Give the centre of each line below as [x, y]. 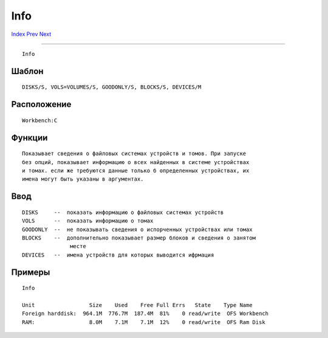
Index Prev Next [31, 34]
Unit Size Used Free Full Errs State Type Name [137, 305]
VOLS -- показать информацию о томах [88, 221]
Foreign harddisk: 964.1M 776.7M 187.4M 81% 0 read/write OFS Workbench [145, 314]
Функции [29, 138]
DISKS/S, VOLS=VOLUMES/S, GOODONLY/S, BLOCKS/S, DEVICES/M [112, 87]
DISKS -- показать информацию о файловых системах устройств [123, 212]
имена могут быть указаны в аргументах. [83, 179]
